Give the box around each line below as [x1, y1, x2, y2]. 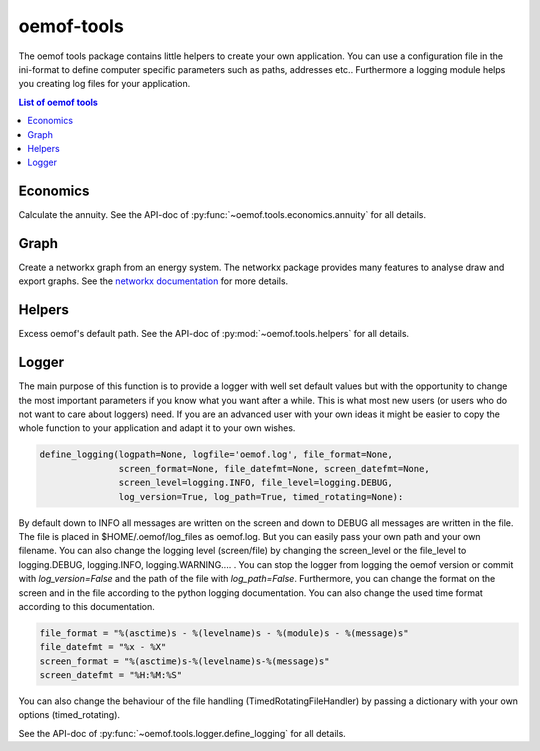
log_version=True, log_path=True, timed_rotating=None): [118, 491, 404, 502]
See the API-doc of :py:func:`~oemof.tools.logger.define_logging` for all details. [18, 727, 347, 739]
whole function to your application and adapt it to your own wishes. [18, 422, 296, 434]
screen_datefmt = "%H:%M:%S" [39, 670, 183, 681]
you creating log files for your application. [18, 78, 191, 90]
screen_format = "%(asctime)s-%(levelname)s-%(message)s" [39, 655, 330, 667]
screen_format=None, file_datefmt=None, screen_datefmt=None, [118, 463, 430, 474]
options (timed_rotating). [18, 709, 120, 721]
